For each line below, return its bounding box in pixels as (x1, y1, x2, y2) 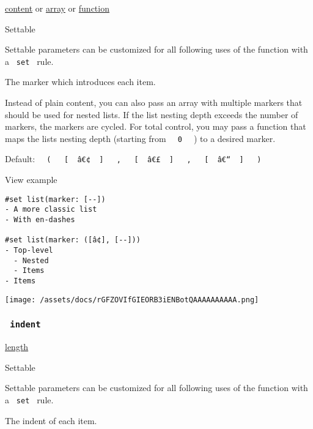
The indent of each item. (5, 414, 97, 427)
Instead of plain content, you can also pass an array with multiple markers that (5, 96, 303, 109)
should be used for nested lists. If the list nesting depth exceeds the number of (5, 108, 298, 121)
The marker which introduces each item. (5, 75, 156, 88)
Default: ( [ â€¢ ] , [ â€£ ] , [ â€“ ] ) (5, 152, 262, 165)
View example (5, 173, 57, 186)
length (5, 340, 29, 353)
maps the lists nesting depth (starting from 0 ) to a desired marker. (5, 132, 276, 144)
